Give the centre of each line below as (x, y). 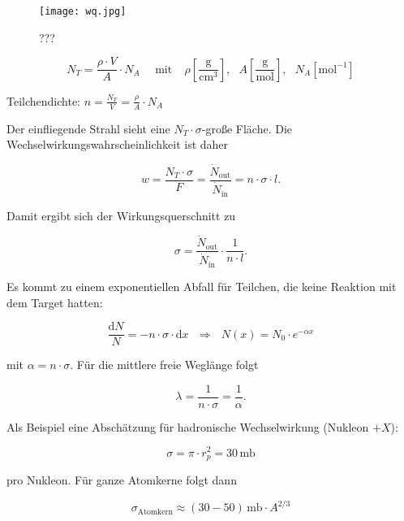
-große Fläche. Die (247, 128)
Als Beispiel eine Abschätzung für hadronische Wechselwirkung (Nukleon (188, 426)
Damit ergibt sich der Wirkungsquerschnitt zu (121, 215)
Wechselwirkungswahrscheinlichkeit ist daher (118, 144)
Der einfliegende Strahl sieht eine (88, 128)
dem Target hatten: (55, 302)
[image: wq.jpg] (83, 11)
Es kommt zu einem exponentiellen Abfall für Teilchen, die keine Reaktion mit (202, 286)
